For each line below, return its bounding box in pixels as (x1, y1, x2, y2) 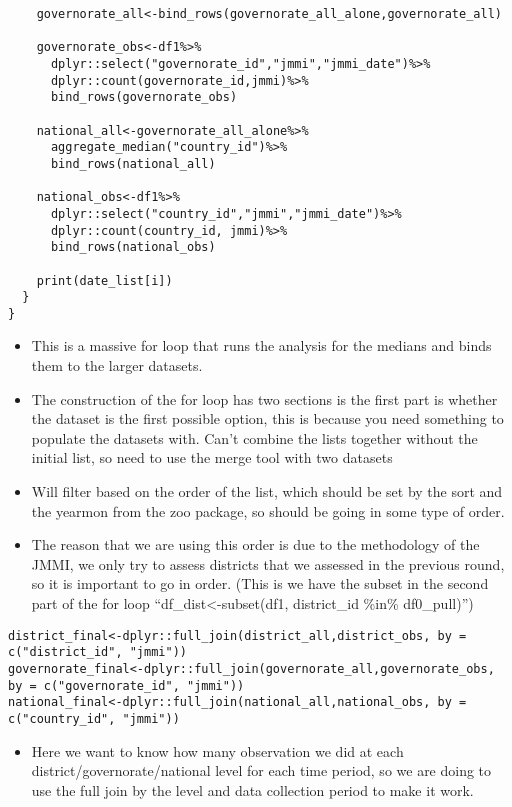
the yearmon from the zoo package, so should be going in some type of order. (31, 500, 505, 521)
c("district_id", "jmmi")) (8, 645, 187, 660)
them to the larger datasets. (31, 355, 203, 376)
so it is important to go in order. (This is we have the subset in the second (31, 573, 489, 594)
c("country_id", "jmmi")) (8, 711, 180, 726)
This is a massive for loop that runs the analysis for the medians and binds (31, 335, 492, 356)
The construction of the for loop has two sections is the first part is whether (31, 388, 498, 409)
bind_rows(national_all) (50, 156, 216, 171)
